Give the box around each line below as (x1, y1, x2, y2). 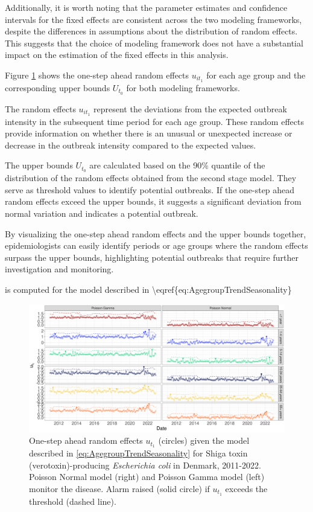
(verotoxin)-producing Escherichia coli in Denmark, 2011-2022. (29, 458, 261, 471)
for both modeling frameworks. (126, 81, 240, 94)
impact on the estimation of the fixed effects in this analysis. (5, 48, 229, 61)
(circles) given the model (158, 434, 250, 447)
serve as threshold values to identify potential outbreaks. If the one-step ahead (5, 183, 295, 196)
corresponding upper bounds (5, 81, 110, 94)
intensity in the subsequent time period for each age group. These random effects (5, 115, 304, 127)
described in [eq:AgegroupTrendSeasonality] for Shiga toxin (29, 446, 248, 459)
